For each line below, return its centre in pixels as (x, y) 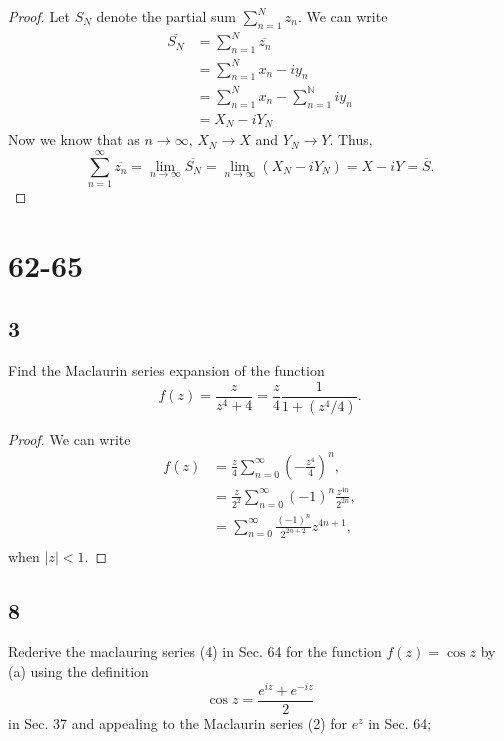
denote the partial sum (166, 16)
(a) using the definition (78, 670)
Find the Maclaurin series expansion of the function (166, 370)
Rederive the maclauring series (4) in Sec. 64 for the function (195, 651)
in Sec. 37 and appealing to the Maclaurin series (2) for (178, 722)
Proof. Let (39, 16)
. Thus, (351, 139)
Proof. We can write (69, 438)
